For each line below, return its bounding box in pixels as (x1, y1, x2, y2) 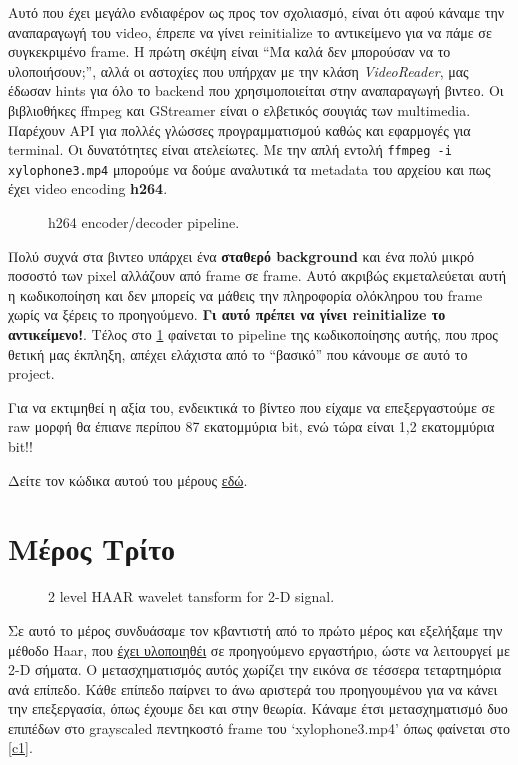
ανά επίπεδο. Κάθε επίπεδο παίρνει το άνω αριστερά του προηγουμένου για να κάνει (8, 678, 498, 699)
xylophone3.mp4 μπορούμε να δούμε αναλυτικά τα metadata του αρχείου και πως (8, 158, 491, 179)
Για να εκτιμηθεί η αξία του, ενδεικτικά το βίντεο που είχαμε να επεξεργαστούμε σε (8, 396, 495, 417)
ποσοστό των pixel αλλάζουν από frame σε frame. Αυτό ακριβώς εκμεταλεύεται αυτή (8, 265, 507, 286)
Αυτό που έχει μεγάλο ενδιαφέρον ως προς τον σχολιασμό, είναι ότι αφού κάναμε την (8, 2, 505, 22)
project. (8, 363, 55, 384)
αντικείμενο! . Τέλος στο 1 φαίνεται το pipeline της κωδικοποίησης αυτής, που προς (8, 324, 498, 345)
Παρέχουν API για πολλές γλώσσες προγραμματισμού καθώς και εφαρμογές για (8, 119, 471, 140)
